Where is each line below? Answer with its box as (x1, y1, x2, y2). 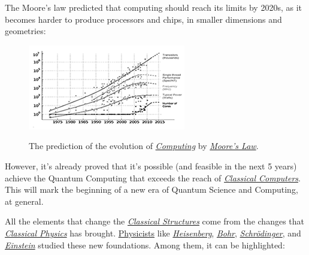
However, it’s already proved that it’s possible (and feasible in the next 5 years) (5, 159, 297, 172)
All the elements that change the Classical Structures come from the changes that (5, 215, 304, 227)
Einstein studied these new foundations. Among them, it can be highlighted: (5, 238, 285, 251)
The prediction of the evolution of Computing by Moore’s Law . (29, 139, 259, 152)
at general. (5, 195, 44, 207)
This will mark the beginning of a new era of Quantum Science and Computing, (5, 183, 298, 196)
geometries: (5, 25, 46, 37)
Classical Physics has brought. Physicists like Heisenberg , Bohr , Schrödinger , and (5, 226, 301, 239)
